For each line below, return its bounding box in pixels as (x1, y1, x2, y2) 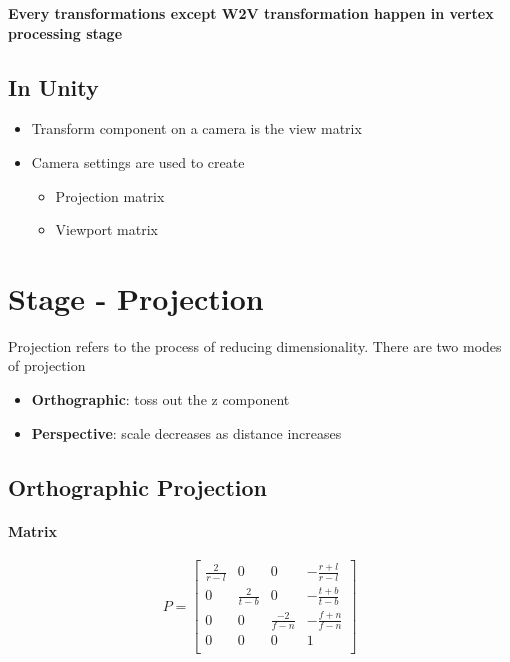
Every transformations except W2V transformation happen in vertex (8, 3, 494, 23)
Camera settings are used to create (31, 151, 245, 172)
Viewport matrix (55, 219, 158, 240)
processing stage (8, 22, 123, 43)
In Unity (8, 71, 99, 102)
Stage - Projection (8, 277, 264, 318)
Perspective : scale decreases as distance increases (31, 422, 342, 443)
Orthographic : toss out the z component (31, 389, 290, 410)
